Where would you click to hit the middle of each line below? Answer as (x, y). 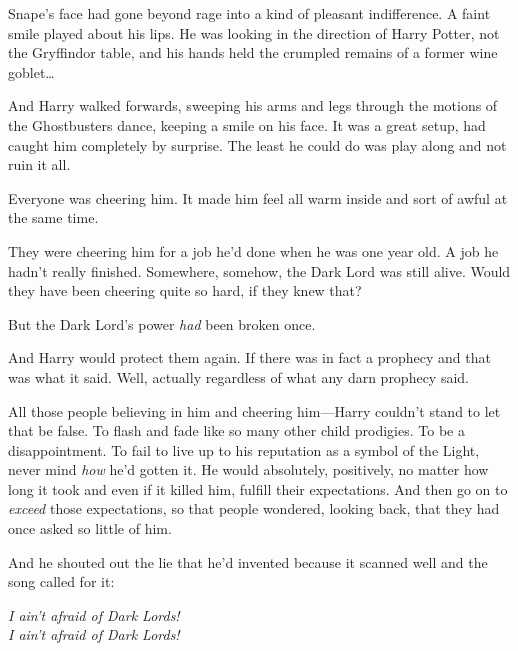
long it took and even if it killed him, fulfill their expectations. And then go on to (258, 488)
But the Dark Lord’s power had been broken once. (162, 323)
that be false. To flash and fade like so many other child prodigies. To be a (236, 430)
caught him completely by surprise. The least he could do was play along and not (257, 144)
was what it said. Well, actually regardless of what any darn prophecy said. (239, 376)
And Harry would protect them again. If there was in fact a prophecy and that (249, 357)
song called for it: (61, 581)
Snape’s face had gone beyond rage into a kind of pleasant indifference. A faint (249, 13)
